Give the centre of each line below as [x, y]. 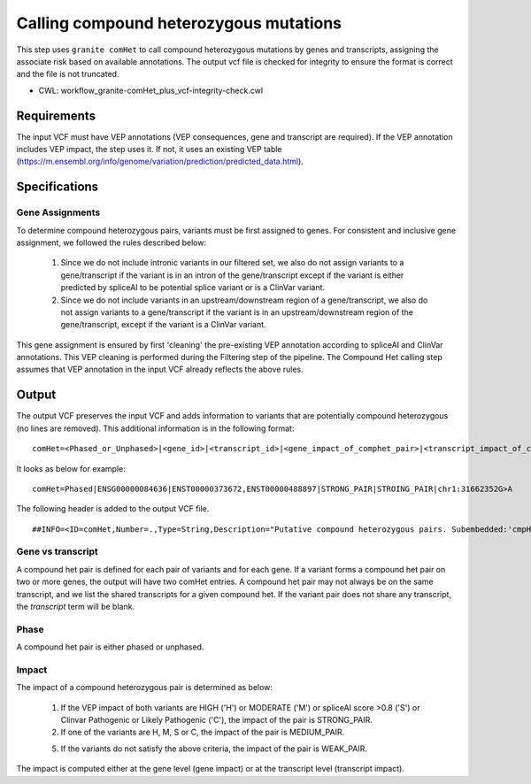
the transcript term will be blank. [76, 607]
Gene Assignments [58, 212]
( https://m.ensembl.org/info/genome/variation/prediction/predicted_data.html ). [160, 161]
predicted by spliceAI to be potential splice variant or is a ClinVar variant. [193, 288]
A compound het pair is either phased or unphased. [110, 647]
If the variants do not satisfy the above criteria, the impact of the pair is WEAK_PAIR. [214, 749]
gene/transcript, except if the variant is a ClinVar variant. [163, 325]
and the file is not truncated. [68, 74]
